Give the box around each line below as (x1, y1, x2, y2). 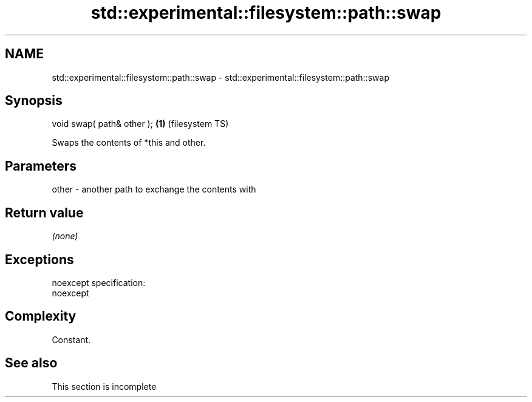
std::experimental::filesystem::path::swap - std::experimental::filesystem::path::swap (52, 72, 389, 83)
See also (5, 355, 58, 371)
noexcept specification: (52, 277, 146, 288)
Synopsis (5, 93, 63, 109)
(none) (52, 231, 78, 242)
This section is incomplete (52, 381, 157, 392)
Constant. (52, 334, 91, 345)
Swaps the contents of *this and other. (52, 137, 206, 148)
